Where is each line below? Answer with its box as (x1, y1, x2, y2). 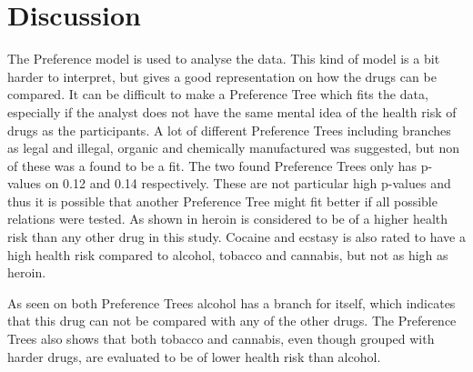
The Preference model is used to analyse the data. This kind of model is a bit (7, 49, 440, 68)
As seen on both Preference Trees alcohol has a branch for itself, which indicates (7, 293, 456, 312)
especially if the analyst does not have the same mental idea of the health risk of (7, 102, 457, 121)
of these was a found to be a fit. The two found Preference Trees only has (7, 156, 418, 175)
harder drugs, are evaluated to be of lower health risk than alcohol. (7, 347, 381, 366)
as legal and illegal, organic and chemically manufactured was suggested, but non (7, 138, 459, 157)
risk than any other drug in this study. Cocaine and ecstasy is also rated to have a (7, 227, 466, 246)
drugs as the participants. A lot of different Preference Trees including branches (7, 120, 451, 139)
